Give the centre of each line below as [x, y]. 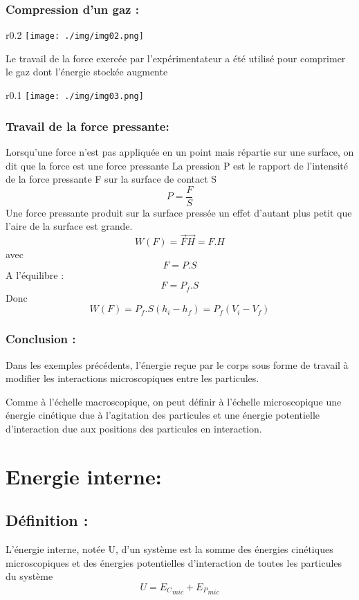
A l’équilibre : [35, 274]
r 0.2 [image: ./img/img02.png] [75, 35]
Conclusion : [41, 339]
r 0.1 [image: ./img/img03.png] [75, 95]
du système [29, 576]
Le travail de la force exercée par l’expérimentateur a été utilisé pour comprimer [176, 58]
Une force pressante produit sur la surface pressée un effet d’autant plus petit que [179, 212]
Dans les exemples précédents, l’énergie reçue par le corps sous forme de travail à [177, 364]
